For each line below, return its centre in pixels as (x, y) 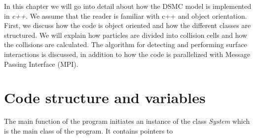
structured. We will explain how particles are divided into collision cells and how (126, 35)
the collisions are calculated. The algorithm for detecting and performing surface (126, 44)
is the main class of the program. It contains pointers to (89, 130)
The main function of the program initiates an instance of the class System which (127, 121)
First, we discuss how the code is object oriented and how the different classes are (127, 25)
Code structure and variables (105, 97)
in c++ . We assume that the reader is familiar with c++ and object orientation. (126, 15)
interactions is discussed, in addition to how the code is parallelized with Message (127, 54)
